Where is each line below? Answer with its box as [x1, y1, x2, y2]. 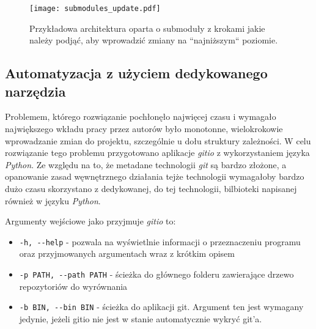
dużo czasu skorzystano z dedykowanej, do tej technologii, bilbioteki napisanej [5, 182, 297, 194]
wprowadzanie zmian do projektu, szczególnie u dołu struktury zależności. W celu [5, 134, 311, 147]
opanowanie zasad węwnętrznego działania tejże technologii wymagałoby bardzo [5, 170, 304, 183]
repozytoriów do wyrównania [19, 279, 128, 292]
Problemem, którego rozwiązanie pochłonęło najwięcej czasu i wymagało [5, 110, 276, 123]
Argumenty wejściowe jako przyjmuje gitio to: [5, 215, 176, 227]
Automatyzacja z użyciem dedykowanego [5, 64, 268, 83]
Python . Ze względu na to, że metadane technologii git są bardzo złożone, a [5, 158, 287, 171]
